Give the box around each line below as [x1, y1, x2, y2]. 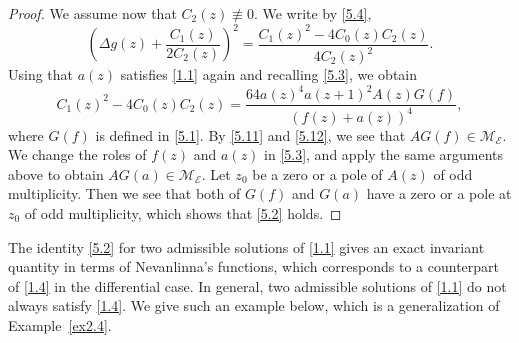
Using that [8, 64, 74, 85]
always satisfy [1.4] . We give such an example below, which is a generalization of [8, 295, 500, 316]
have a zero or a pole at [366, 183, 512, 204]
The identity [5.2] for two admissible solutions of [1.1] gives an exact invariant [8, 236, 485, 257]
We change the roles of [8, 144, 147, 165]
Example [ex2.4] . [8, 314, 112, 335]
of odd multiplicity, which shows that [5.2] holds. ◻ [24, 202, 342, 223]
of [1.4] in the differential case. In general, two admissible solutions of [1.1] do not [8, 275, 507, 296]
